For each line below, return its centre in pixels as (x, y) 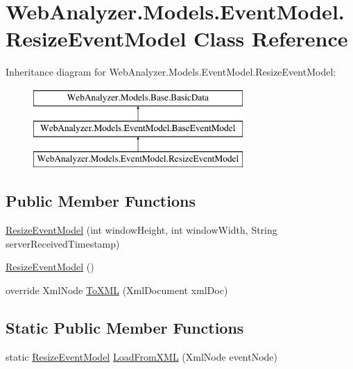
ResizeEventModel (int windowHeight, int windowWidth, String (141, 230)
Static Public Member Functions (125, 327)
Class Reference (271, 38)
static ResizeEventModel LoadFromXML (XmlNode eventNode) (142, 356)
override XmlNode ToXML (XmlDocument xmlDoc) (117, 290)
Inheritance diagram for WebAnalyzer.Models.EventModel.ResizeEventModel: (171, 72)
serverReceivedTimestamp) (63, 243)
